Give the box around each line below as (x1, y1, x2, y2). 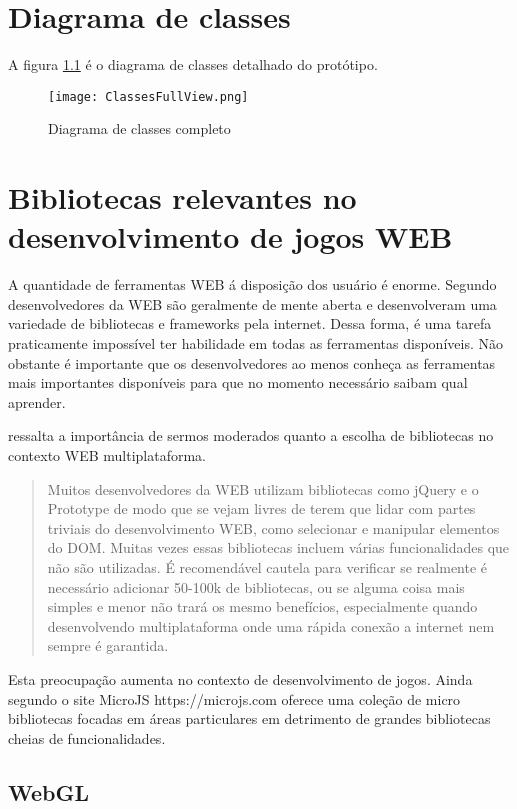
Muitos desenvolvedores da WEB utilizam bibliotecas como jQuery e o (47, 478, 479, 499)
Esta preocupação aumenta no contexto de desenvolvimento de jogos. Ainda (8, 668, 473, 689)
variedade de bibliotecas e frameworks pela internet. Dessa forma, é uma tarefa (8, 313, 492, 334)
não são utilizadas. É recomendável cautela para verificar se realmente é (47, 557, 488, 577)
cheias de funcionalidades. (8, 727, 166, 748)
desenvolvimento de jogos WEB (8, 216, 453, 257)
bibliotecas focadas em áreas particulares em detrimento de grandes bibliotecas (8, 708, 491, 729)
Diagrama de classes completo (48, 118, 231, 139)
